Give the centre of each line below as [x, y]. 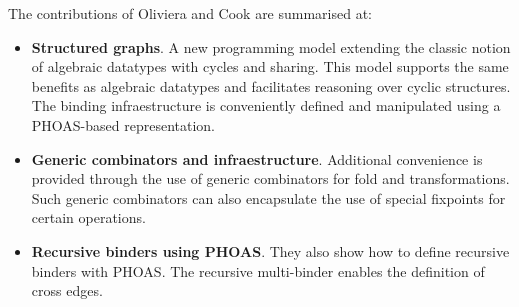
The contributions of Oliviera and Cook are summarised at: [190, 13]
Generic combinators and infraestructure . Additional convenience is [257, 158]
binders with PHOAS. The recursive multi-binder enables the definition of [258, 270]
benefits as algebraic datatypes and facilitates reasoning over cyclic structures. [271, 85]
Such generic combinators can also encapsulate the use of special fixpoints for [268, 197]
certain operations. [88, 217]
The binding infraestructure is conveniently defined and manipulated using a [266, 105]
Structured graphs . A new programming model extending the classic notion [271, 46]
